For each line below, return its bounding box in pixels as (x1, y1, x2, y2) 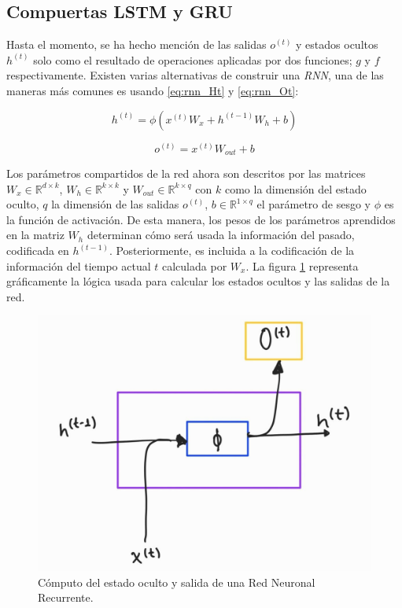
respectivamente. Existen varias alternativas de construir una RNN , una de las (6, 67, 384, 83)
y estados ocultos (296, 36, 378, 53)
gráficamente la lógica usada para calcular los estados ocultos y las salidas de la (6, 273, 390, 289)
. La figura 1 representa (245, 257, 359, 274)
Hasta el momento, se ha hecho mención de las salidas (6, 36, 267, 53)
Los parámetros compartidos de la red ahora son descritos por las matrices (6, 165, 366, 182)
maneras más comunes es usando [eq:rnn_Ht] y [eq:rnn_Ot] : (6, 82, 299, 98)
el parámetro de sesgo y (256, 196, 371, 212)
